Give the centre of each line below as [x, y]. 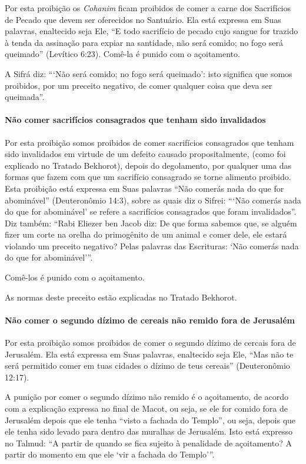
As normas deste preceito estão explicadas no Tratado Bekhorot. [121, 297]
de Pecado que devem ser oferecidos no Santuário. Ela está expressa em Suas [143, 19]
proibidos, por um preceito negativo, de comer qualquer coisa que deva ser [139, 85]
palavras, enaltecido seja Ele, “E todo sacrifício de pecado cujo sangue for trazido [152, 31]
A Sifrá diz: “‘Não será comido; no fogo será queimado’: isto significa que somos [149, 73]
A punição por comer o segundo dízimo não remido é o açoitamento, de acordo [147, 397]
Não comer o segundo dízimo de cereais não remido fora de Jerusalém [150, 320]
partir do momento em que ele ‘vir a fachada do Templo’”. [110, 454]
